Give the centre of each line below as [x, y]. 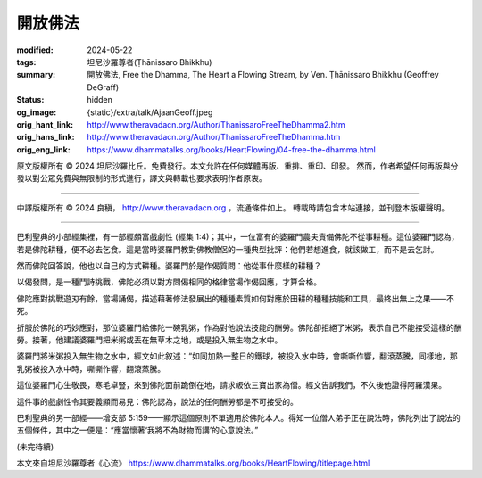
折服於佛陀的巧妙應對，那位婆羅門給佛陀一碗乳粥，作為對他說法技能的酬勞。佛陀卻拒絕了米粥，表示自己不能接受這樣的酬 [239, 327]
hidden [100, 100]
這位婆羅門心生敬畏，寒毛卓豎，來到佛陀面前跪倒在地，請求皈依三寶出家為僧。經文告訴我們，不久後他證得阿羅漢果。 [231, 385]
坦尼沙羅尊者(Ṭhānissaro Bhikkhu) [150, 62]
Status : [30, 100]
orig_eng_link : [43, 149]
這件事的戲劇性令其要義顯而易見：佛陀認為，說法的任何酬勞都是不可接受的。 [157, 401]
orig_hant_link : [45, 124]
